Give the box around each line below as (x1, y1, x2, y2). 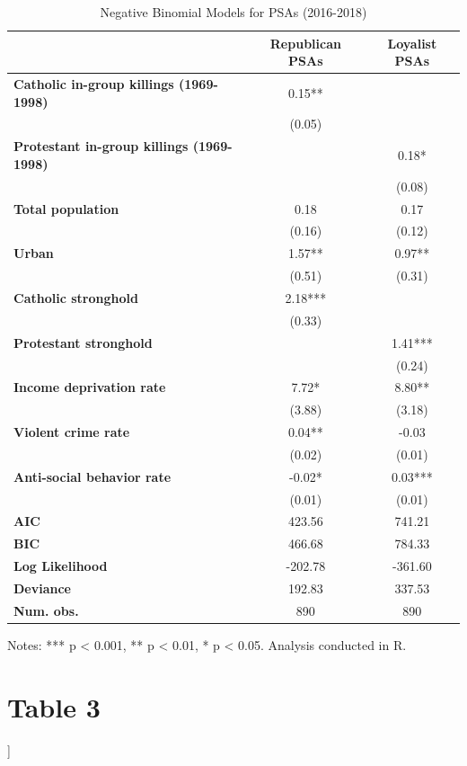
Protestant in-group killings (13, 137, 189, 156)
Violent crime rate (13, 423, 130, 441)
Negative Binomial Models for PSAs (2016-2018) (100, 3, 367, 21)
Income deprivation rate (13, 378, 166, 396)
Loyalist (387, 33, 437, 52)
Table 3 (7, 688, 101, 725)
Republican (269, 33, 341, 52)
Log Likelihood (13, 557, 108, 575)
